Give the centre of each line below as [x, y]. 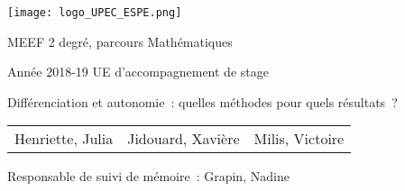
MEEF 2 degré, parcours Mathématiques [120, 41]
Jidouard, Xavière [184, 139]
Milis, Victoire [299, 139]
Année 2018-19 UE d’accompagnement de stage [138, 72]
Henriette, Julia [64, 139]
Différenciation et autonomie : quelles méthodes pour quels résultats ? [202, 101]
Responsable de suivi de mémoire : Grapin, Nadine [148, 176]
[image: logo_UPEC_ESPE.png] [95, 13]
